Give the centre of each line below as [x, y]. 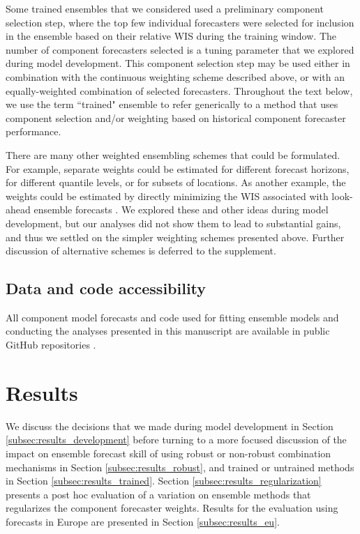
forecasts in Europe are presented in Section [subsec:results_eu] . [143, 521]
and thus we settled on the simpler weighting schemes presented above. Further [175, 237]
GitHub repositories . [51, 345]
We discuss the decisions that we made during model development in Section [170, 426]
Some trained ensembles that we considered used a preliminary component [165, 8]
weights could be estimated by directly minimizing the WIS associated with [167, 196]
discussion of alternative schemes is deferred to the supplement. [141, 251]
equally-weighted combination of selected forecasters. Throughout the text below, [179, 90]
